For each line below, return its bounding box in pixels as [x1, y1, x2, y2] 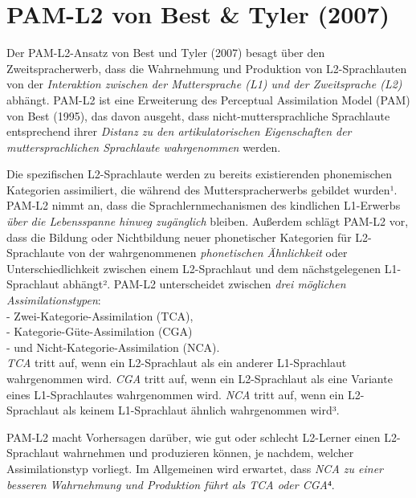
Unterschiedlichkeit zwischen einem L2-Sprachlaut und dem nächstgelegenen [6, 259, 381, 276]
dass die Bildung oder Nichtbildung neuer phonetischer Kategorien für [6, 228, 352, 245]
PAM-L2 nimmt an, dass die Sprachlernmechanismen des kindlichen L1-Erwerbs [6, 197, 401, 214]
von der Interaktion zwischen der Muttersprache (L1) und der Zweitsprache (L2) [6, 76, 402, 92]
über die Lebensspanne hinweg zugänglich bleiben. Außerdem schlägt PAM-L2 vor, [6, 213, 409, 230]
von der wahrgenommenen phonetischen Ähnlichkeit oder [67, 244, 348, 261]
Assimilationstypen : [6, 292, 101, 308]
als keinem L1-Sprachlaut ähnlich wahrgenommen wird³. [63, 402, 340, 418]
